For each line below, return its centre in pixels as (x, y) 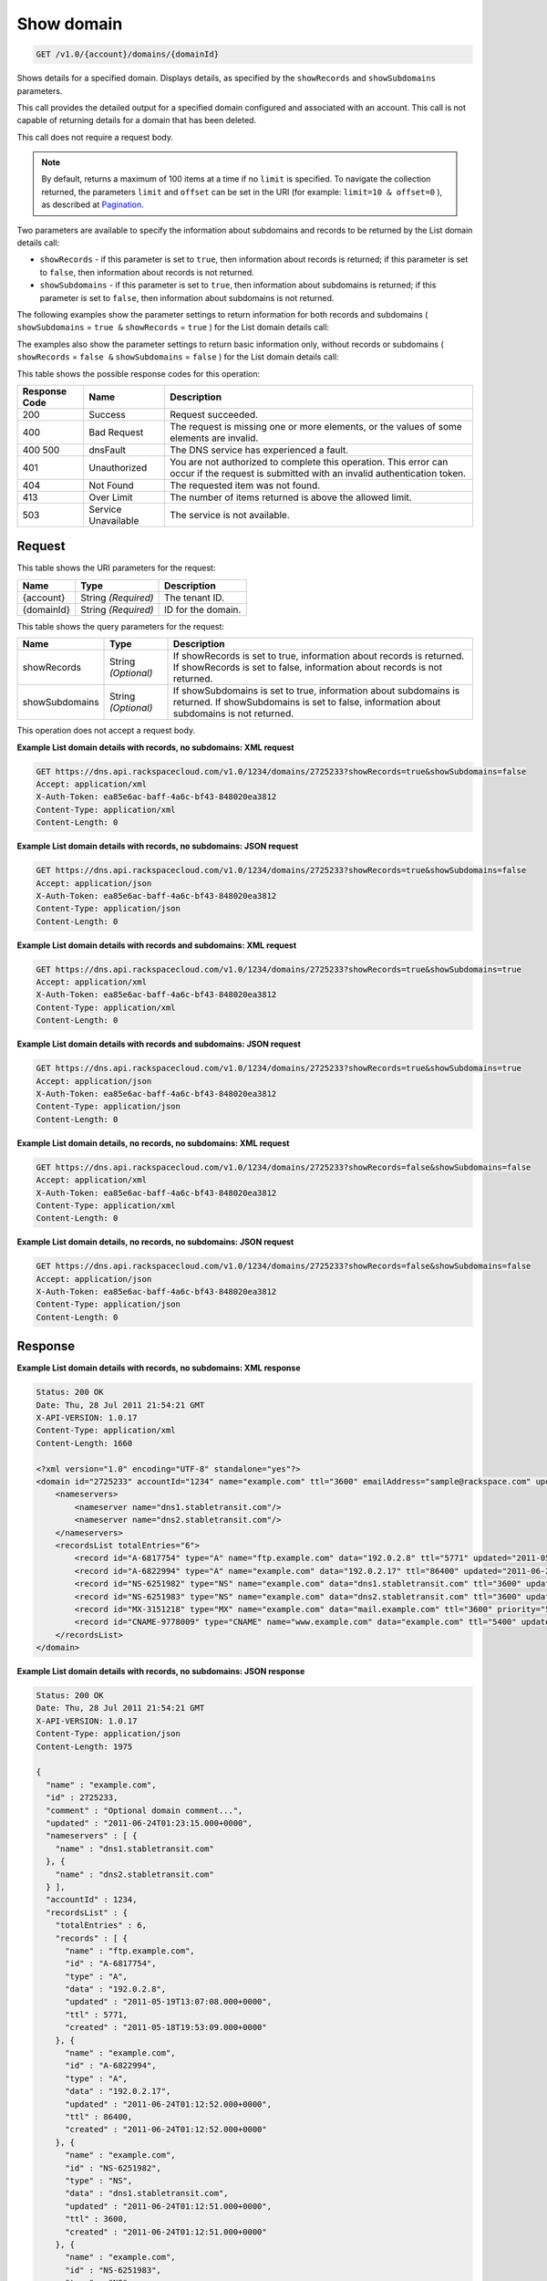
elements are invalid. (214, 438)
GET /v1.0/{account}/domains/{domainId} (127, 54)
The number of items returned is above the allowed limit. (291, 497)
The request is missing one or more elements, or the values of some (316, 426)
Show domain (70, 24)
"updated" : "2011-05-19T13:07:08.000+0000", (169, 2002)
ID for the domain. (203, 609)
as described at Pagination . (93, 204)
